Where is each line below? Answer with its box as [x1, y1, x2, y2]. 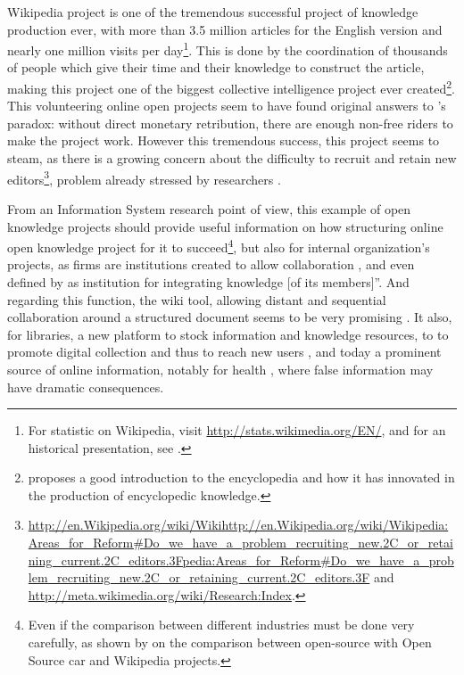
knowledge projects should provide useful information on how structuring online [7, 217, 443, 235]
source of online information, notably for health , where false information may [7, 359, 434, 378]
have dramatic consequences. [7, 377, 164, 396]
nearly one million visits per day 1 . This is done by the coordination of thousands [7, 38, 448, 59]
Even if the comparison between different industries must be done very [28, 615, 415, 634]
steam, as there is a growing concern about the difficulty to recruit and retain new [7, 149, 457, 168]
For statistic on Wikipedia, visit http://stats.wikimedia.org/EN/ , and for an [28, 421, 446, 440]
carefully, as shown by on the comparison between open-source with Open [28, 633, 432, 652]
